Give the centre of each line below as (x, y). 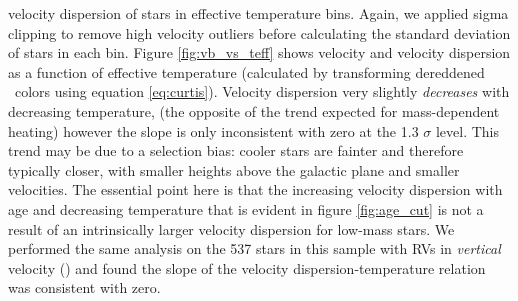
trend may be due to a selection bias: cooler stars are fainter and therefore (236, 150)
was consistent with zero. (84, 287)
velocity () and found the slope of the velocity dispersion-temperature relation (247, 267)
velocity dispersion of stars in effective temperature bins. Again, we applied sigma (258, 13)
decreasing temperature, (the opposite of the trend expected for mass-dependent (254, 110)
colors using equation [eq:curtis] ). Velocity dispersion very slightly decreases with (262, 91)
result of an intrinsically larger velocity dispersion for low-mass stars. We (231, 228)
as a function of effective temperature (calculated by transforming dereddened (246, 71)
